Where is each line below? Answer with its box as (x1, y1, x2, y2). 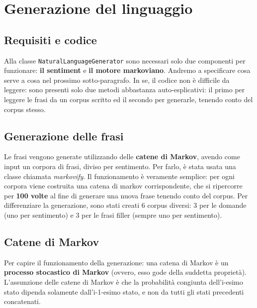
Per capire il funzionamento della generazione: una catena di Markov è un (4, 257, 229, 267)
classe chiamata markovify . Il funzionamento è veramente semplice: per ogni (4, 171, 235, 181)
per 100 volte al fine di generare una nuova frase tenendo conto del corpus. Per (4, 190, 248, 200)
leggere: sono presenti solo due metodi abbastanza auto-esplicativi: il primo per (4, 84, 245, 95)
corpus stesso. (4, 104, 46, 114)
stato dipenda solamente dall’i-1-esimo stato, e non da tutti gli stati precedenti (4, 286, 244, 297)
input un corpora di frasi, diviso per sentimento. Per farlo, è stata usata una (4, 161, 236, 171)
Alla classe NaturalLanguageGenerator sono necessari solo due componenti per (4, 55, 246, 65)
